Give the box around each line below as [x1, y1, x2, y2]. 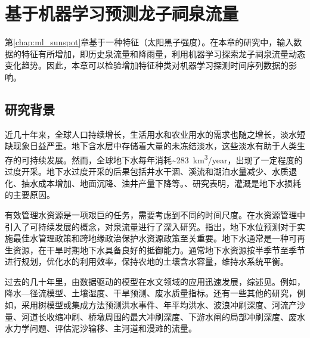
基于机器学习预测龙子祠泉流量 [5, 1, 239, 26]
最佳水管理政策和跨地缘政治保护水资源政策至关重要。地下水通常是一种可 [13, 232, 297, 244]
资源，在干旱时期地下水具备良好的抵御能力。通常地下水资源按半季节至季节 [13, 243, 305, 256]
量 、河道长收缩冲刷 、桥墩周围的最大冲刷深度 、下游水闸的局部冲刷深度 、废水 [5, 310, 305, 323]
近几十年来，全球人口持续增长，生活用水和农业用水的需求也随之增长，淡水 [5, 128, 297, 140]
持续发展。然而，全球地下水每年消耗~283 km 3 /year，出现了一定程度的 [29, 151, 303, 166]
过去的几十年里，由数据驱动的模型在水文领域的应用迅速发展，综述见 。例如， [5, 275, 305, 287]
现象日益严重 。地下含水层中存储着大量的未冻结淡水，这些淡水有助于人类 [13, 139, 297, 152]
